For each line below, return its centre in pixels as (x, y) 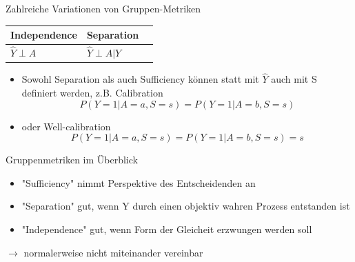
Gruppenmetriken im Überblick (72, 160)
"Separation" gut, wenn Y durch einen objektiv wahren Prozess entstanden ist (186, 206)
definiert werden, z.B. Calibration (92, 93)
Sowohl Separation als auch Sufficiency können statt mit (140, 79)
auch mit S (294, 79)
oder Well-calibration (66, 126)
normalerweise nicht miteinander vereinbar (113, 252)
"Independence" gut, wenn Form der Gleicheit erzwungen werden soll (167, 229)
